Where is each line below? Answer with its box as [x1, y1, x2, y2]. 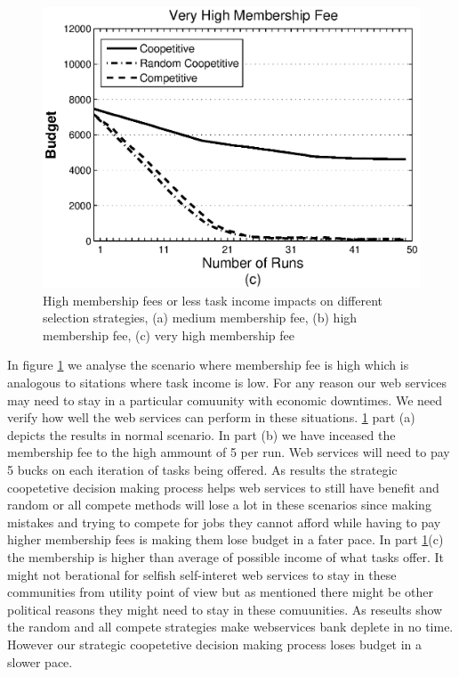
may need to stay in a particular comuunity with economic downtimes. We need [7, 390, 443, 409]
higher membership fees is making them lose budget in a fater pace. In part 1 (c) [7, 530, 444, 549]
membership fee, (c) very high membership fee [43, 325, 294, 344]
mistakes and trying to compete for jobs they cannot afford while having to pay [7, 512, 441, 531]
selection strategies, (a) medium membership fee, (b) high [43, 308, 358, 327]
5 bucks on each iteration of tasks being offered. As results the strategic [7, 461, 398, 479]
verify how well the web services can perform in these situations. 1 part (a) [7, 408, 415, 427]
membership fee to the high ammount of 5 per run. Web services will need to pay [7, 443, 450, 461]
